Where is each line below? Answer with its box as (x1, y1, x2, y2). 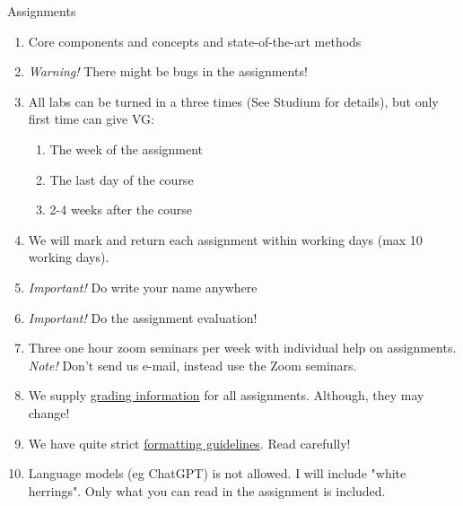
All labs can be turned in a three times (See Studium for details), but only (28, 92, 439, 110)
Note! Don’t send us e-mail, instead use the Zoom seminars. (28, 355, 357, 374)
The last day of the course (49, 170, 194, 188)
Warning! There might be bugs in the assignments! (28, 62, 308, 81)
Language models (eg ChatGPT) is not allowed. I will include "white (28, 464, 406, 483)
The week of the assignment (49, 139, 204, 158)
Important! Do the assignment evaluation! (28, 308, 258, 327)
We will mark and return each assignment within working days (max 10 (28, 230, 423, 249)
